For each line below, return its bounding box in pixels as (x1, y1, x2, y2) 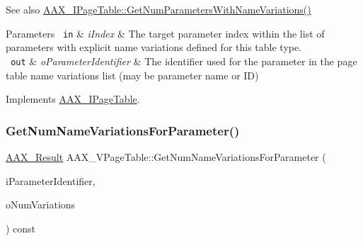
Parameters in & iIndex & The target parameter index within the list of (6, 26, 325, 40)
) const (6, 220, 36, 235)
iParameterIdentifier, (6, 173, 96, 188)
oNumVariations (6, 197, 76, 212)
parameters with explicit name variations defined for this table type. (6, 40, 302, 55)
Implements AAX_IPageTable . (6, 91, 140, 106)
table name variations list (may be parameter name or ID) (6, 67, 259, 82)
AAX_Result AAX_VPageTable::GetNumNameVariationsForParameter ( (6, 149, 326, 164)
